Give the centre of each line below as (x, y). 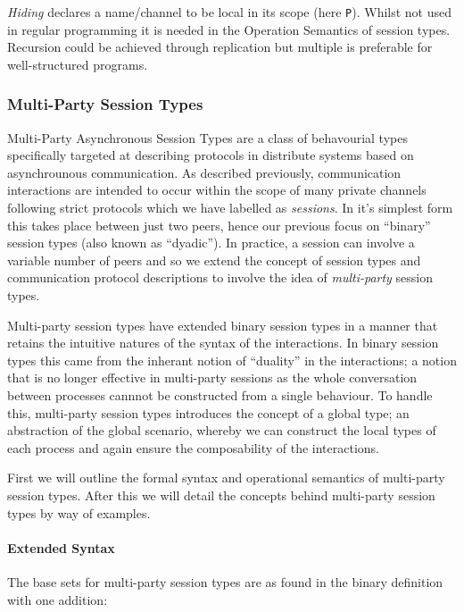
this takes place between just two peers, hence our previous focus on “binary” (219, 225)
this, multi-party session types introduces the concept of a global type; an (208, 412)
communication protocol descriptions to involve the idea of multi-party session (220, 277)
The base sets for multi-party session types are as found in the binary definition (225, 581)
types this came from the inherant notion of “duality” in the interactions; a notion (232, 360)
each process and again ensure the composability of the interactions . (194, 447)
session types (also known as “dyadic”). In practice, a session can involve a (211, 243)
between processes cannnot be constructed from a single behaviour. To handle (220, 394)
